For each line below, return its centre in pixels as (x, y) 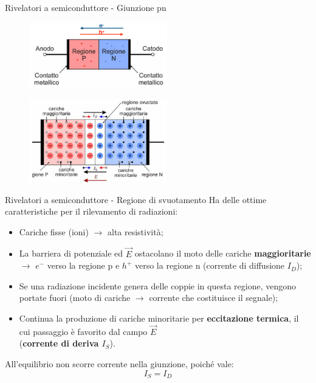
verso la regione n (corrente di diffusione (210, 265)
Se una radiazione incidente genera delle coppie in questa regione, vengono (157, 285)
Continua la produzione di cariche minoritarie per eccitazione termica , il (159, 318)
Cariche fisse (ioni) (54, 231)
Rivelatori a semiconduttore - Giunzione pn (86, 7)
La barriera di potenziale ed (71, 253)
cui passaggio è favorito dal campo (83, 331)
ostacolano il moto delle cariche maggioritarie (223, 253)
